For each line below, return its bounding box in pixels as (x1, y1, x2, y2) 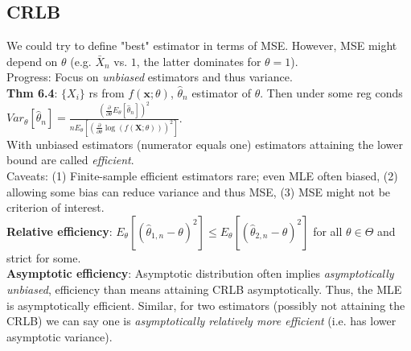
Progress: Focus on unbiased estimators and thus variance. (6, 68, 293, 85)
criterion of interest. (6, 199, 105, 216)
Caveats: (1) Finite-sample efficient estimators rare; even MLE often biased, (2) (6, 167, 398, 184)
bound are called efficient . (6, 151, 134, 168)
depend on (6, 52, 58, 69)
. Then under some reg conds (260, 84, 403, 101)
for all (313, 222, 343, 239)
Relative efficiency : (6, 222, 113, 239)
